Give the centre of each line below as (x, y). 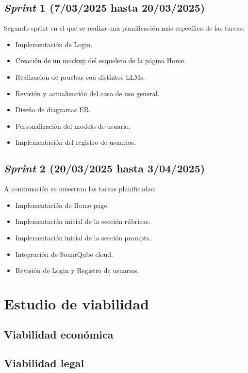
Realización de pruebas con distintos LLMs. (80, 76)
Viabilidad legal (44, 363)
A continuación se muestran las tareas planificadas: (80, 189)
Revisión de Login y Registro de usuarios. (77, 270)
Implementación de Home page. (62, 205)
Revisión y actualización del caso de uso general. (87, 93)
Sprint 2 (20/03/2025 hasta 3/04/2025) (105, 168)
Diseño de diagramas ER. (53, 110)
